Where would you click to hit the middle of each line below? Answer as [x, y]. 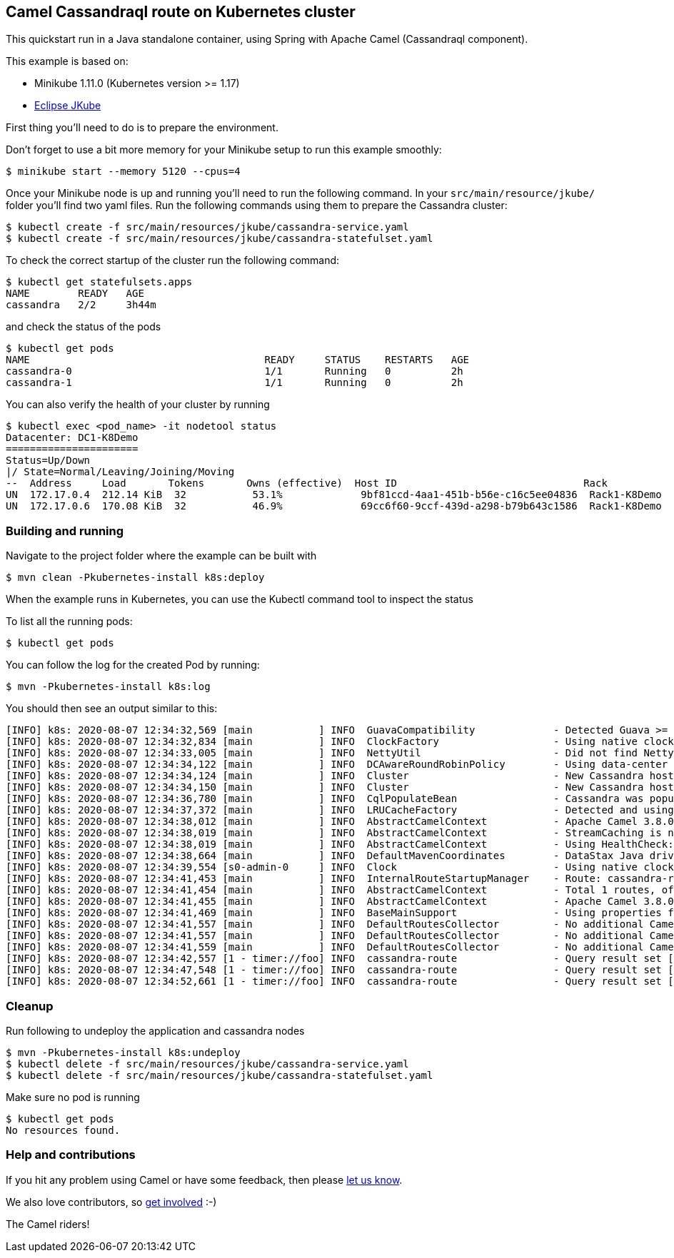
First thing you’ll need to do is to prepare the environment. [142, 128]
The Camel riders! [48, 1224]
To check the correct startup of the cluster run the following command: [173, 260]
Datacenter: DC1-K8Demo [72, 438]
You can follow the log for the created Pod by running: [133, 665]
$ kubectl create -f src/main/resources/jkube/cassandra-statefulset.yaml [220, 239]
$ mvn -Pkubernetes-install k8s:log [108, 687]
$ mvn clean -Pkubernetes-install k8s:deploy [135, 578]
